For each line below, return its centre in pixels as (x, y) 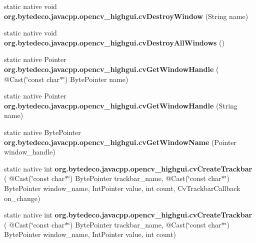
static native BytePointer (42, 132)
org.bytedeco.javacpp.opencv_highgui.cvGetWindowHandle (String (121, 105)
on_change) (22, 198)
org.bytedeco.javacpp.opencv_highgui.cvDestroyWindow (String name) (126, 16)
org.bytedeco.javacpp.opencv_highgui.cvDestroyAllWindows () (114, 42)
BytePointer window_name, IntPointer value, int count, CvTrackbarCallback (122, 188)
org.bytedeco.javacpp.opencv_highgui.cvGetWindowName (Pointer (120, 142)
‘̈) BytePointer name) (96, 79)
